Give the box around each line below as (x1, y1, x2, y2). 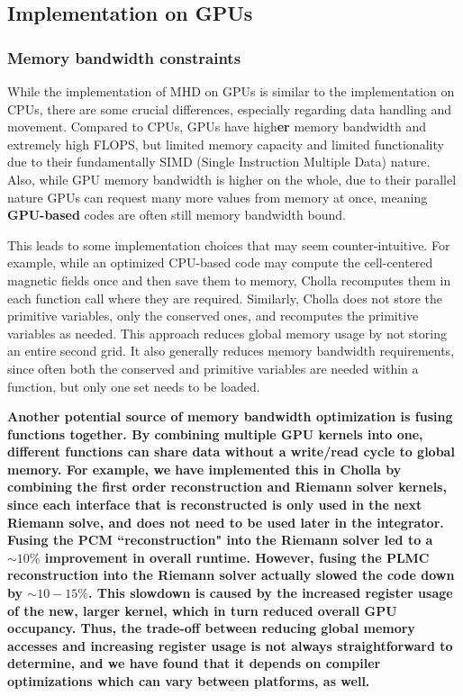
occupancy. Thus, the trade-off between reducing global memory (7, 619, 415, 637)
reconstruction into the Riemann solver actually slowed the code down (7, 565, 455, 584)
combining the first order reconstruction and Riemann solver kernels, (7, 477, 447, 496)
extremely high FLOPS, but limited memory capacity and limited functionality (7, 134, 444, 153)
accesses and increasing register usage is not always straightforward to (7, 636, 453, 655)
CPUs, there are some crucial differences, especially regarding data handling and (7, 99, 452, 118)
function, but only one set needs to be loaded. (7, 376, 260, 395)
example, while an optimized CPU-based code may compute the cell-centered (7, 253, 433, 272)
